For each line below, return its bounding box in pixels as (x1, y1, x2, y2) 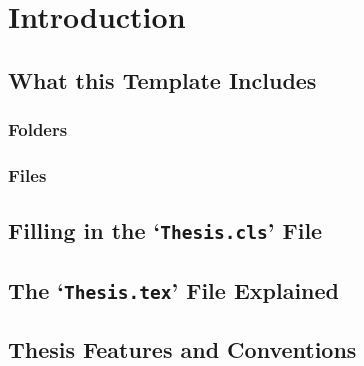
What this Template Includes (8, 64, 317, 95)
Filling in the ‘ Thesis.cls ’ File (8, 215, 323, 246)
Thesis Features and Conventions (8, 333, 357, 364)
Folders (8, 117, 68, 142)
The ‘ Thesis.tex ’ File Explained (8, 274, 340, 305)
